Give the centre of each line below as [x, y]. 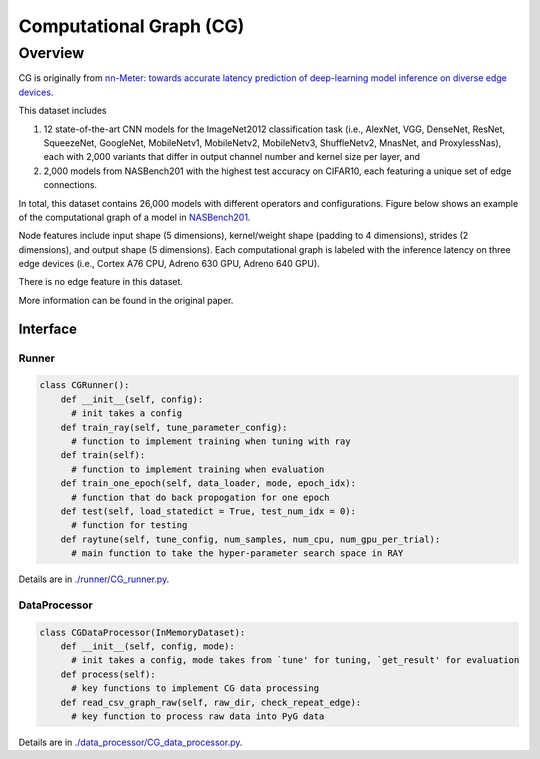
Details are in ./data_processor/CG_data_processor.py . [130, 742]
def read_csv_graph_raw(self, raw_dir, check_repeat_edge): [211, 702]
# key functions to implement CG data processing [195, 688]
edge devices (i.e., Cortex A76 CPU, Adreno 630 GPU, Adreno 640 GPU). [169, 264]
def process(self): [108, 674]
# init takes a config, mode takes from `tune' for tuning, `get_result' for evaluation [295, 660]
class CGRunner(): [84, 385]
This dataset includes [62, 111]
